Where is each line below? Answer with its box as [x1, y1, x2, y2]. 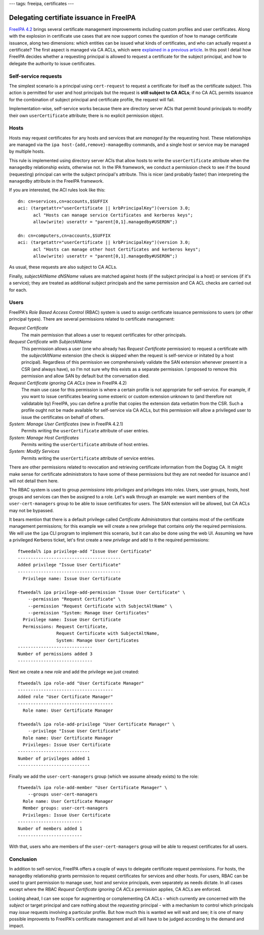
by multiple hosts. [9, 148, 45, 154]
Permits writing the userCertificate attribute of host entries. [21, 442, 149, 447]
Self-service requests [9, 72, 62, 79]
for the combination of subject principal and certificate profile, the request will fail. [9, 96, 175, 102]
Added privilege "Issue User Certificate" [18, 562, 121, 568]
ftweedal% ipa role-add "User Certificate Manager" [18, 680, 144, 686]
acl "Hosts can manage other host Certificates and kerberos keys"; [33, 246, 201, 252]
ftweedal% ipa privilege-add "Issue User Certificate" [18, 548, 152, 554]
